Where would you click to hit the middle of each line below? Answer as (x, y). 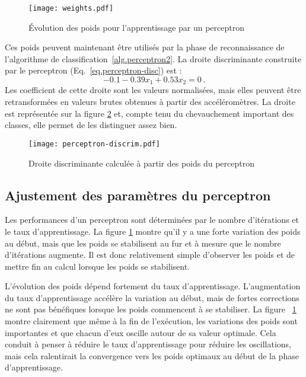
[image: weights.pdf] (71, 8)
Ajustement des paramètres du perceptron (138, 195)
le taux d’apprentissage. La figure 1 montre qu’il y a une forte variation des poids (153, 231)
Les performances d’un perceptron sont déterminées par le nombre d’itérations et (152, 220)
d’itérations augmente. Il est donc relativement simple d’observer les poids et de (150, 255)
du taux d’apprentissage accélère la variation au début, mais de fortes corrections (152, 297)
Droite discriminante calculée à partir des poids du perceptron (142, 163)
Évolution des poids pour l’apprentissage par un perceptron (136, 27)
